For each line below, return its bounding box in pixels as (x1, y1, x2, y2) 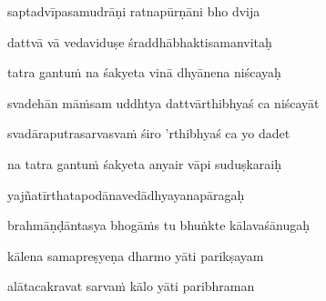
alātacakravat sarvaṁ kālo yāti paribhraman (7, 276, 255, 296)
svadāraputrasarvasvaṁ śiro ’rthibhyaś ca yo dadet (7, 124, 290, 143)
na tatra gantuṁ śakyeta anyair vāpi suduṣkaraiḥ (7, 154, 281, 173)
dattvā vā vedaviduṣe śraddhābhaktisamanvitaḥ (7, 32, 272, 51)
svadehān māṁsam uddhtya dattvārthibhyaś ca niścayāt (7, 93, 320, 112)
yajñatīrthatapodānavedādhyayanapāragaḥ (7, 185, 245, 204)
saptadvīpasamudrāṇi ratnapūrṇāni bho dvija (7, 2, 260, 20)
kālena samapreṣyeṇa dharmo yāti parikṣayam (7, 246, 264, 265)
